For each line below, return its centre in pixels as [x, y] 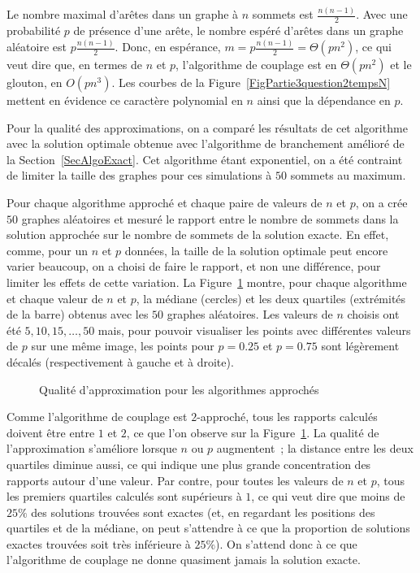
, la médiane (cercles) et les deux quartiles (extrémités [271, 298]
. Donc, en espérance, [168, 47]
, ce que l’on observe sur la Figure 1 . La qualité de [253, 432]
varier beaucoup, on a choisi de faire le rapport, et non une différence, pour [194, 266]
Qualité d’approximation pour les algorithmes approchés [179, 389]
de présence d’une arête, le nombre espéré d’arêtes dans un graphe [238, 30]
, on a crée [381, 203]
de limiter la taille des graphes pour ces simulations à [139, 175]
